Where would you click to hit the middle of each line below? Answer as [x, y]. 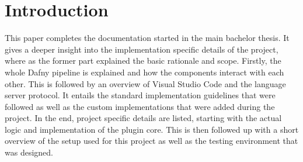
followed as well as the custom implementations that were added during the [140, 106]
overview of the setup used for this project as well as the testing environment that [151, 141]
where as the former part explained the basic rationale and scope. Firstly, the [143, 61]
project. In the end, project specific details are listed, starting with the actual [143, 118]
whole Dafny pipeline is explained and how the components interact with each [144, 72]
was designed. [29, 152]
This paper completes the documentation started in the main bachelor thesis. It [147, 38]
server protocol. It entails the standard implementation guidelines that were [140, 95]
